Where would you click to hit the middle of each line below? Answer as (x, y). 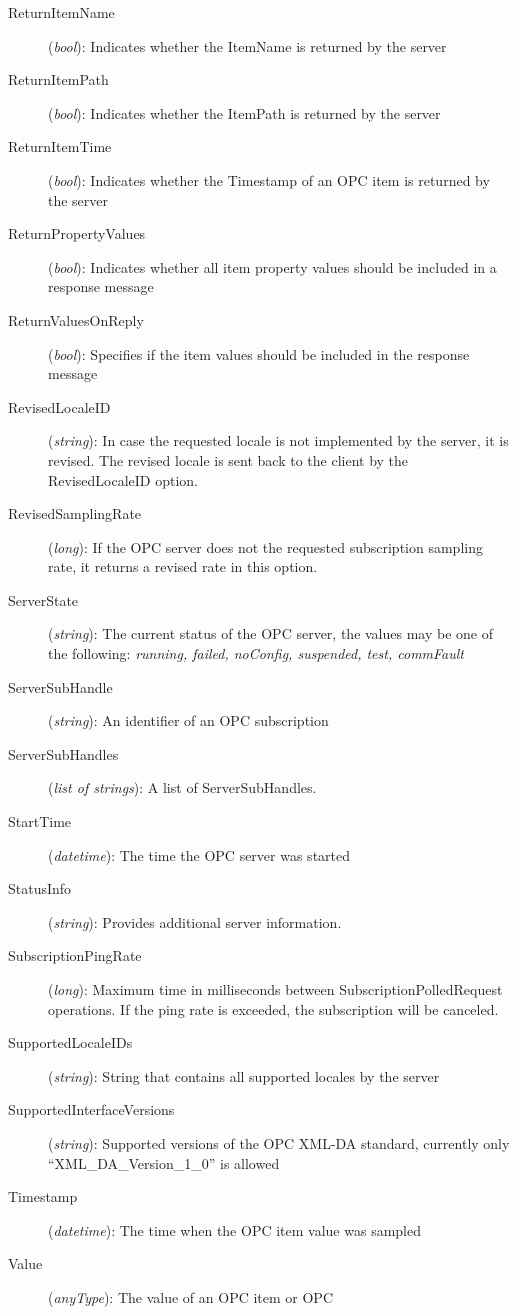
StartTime (40, 821)
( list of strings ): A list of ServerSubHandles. (182, 787)
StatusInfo (40, 888)
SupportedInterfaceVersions (91, 1109)
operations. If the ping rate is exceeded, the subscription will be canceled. (273, 1008)
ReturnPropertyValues (77, 233)
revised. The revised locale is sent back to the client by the (228, 459)
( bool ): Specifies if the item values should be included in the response (259, 353)
